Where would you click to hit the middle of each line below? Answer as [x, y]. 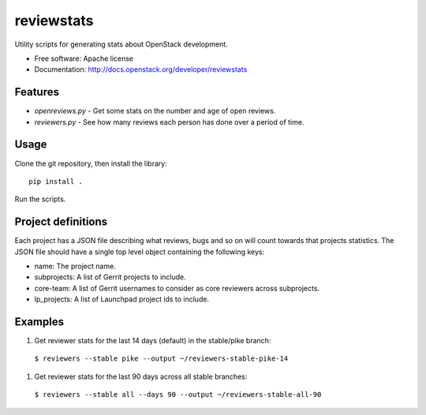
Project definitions [61, 222]
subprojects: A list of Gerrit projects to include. [110, 277]
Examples [39, 322]
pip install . [56, 181]
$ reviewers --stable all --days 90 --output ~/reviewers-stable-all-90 [178, 395]
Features [37, 92]
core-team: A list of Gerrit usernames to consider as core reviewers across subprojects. [177, 288]
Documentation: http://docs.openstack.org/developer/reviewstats [141, 69]
